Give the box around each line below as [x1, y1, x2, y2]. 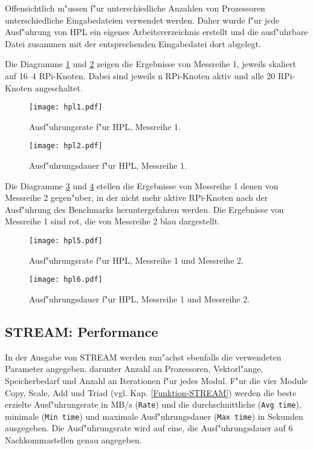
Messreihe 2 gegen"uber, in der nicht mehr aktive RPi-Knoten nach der [5, 191, 268, 204]
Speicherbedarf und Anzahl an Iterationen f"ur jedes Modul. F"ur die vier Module [5, 374, 308, 386]
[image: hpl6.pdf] [29, 275, 103, 284]
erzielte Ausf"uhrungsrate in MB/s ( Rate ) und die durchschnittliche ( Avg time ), [5, 398, 302, 411]
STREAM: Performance [5, 322, 158, 341]
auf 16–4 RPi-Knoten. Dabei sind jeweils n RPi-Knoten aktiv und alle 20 [5, 69, 276, 82]
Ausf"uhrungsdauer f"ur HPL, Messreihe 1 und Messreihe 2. [29, 292, 250, 305]
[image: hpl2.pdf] [29, 142, 103, 151]
